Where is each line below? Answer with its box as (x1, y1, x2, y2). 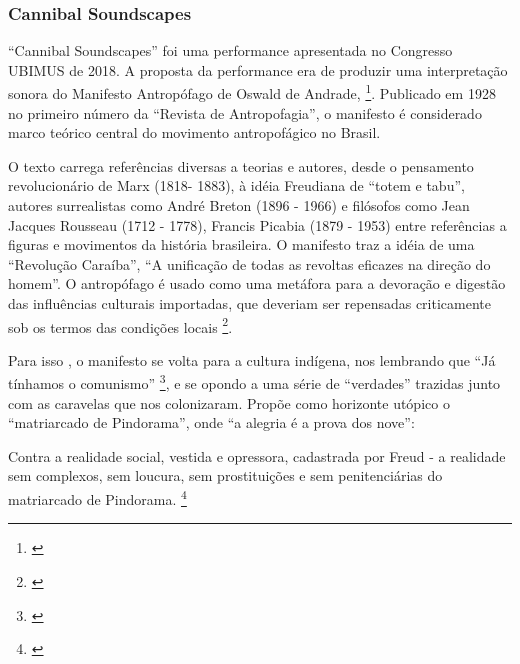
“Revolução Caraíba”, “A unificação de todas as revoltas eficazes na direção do (8, 253, 491, 274)
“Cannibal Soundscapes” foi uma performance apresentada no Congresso (8, 40, 453, 61)
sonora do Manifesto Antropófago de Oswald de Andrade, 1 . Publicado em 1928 (8, 80, 496, 104)
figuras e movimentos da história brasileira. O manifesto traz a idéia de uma (8, 234, 475, 255)
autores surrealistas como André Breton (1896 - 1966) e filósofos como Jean (8, 195, 470, 216)
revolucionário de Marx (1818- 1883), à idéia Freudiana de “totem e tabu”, (8, 175, 465, 196)
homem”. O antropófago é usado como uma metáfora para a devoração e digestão (8, 273, 506, 294)
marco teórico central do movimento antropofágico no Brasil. (8, 122, 381, 143)
